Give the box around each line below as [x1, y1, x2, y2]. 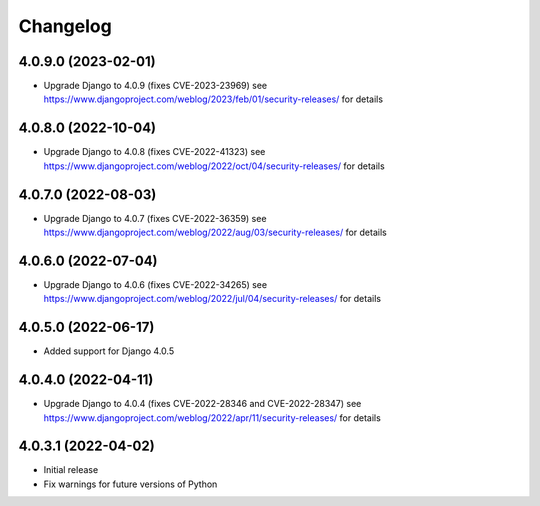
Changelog [18, 15, 112, 37]
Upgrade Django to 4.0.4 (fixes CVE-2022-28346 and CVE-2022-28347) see [43, 398, 362, 410]
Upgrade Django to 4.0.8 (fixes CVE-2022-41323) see [43, 146, 266, 158]
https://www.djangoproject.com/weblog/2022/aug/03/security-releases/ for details [43, 226, 387, 239]
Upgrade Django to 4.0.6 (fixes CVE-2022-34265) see [43, 278, 268, 290]
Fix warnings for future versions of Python [43, 478, 218, 490]
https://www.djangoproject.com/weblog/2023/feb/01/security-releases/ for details [43, 93, 384, 105]
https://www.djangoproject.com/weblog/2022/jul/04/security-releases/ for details [43, 293, 382, 305]
